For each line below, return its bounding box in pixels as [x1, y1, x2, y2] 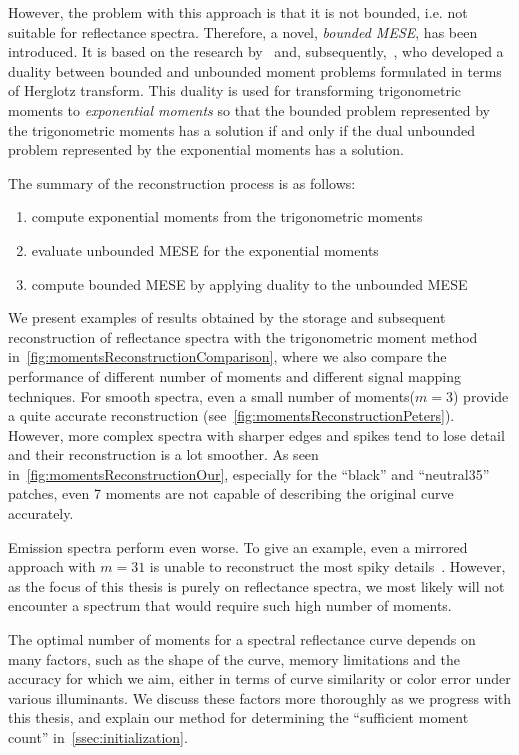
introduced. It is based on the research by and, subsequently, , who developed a [8, 41, 504, 62]
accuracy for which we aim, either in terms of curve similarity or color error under [8, 668, 511, 689]
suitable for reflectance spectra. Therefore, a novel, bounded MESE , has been [8, 21, 478, 42]
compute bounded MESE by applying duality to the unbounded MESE [31, 273, 468, 294]
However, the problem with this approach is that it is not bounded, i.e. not [8, 2, 468, 22]
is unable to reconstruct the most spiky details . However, [149, 556, 506, 577]
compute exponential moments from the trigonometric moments [31, 206, 423, 227]
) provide [453, 385, 509, 406]
